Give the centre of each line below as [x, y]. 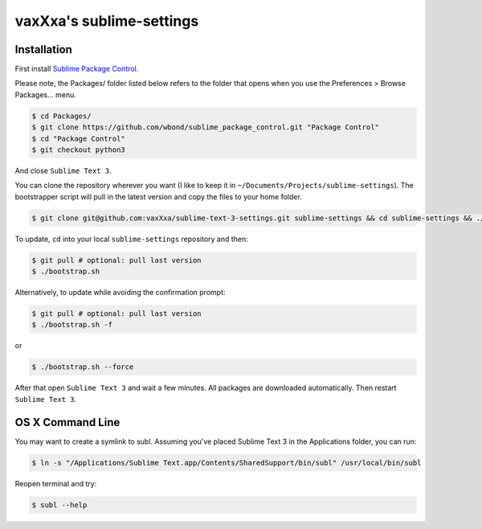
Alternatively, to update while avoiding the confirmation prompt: [120, 293]
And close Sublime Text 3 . [63, 170]
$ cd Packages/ [61, 116]
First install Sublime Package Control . [77, 69]
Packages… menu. [45, 94]
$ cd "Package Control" [79, 138]
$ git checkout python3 [79, 150]
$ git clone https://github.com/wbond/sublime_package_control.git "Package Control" [205, 127]
